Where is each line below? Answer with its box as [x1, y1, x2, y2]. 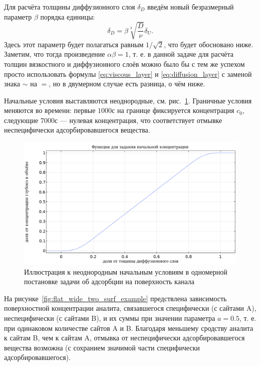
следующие [4, 114, 39, 125]
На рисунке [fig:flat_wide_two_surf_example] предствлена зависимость [4, 293, 227, 303]
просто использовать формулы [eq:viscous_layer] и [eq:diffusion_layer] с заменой [4, 68, 252, 79]
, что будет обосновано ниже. [163, 39, 253, 49]
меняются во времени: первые [4, 105, 96, 115]
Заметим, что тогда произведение [4, 49, 105, 59]
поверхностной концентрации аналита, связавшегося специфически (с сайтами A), [4, 303, 256, 313]
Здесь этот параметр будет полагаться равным [4, 39, 144, 49]
